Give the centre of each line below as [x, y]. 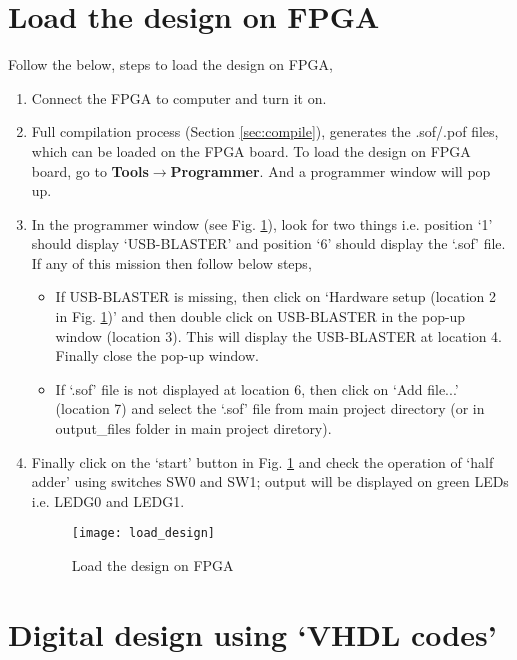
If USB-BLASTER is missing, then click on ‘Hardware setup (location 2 [275, 296]
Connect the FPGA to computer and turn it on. [179, 97]
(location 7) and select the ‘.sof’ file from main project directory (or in [270, 408]
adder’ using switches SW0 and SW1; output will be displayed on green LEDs [270, 481]
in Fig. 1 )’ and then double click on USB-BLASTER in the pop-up [260, 316]
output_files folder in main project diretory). [193, 428]
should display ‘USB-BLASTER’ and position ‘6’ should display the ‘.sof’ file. [268, 243]
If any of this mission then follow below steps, [171, 262]
